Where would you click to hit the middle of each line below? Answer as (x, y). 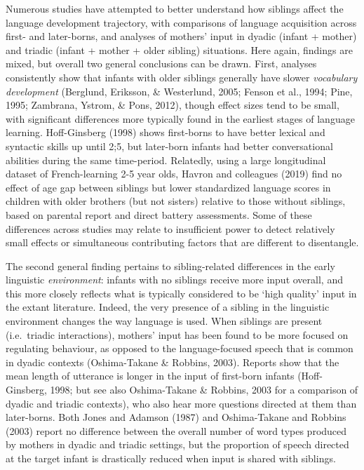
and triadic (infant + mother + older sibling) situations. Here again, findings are (179, 49)
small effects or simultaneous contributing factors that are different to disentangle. (182, 242)
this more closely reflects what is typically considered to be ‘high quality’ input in (181, 293)
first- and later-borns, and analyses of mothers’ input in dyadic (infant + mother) (181, 36)
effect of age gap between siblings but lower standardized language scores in (168, 187)
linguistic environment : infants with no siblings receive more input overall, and (174, 280)
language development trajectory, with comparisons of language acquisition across (181, 22)
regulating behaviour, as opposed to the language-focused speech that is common (180, 348)
